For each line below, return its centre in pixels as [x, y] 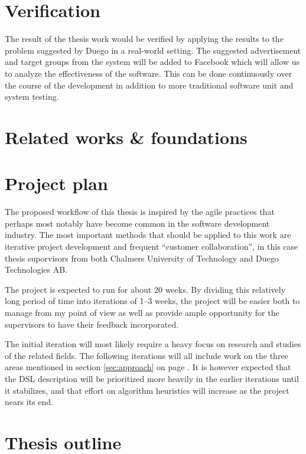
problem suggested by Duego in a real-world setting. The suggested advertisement [153, 50]
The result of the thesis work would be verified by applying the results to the [144, 39]
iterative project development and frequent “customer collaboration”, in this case [152, 246]
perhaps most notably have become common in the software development [137, 223]
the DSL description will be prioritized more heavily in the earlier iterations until [152, 378]
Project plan [56, 183]
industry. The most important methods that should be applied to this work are [148, 235]
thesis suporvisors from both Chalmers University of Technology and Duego [142, 258]
